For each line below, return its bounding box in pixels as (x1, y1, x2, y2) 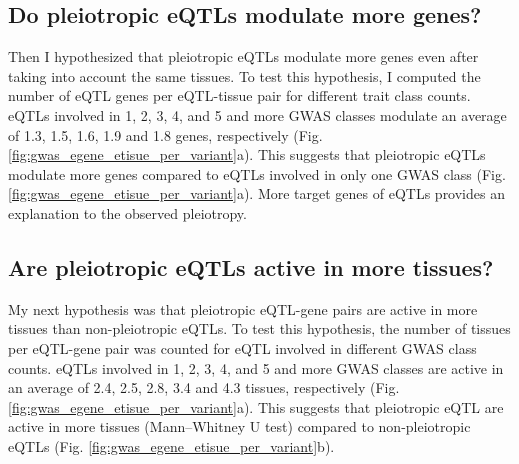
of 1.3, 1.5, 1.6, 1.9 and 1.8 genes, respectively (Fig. (8, 124, 323, 145)
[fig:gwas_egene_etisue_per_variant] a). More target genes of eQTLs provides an (8, 183, 505, 204)
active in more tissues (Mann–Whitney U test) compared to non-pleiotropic (8, 416, 471, 437)
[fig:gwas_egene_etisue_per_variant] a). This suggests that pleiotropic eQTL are (8, 396, 504, 417)
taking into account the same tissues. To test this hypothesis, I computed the (8, 65, 481, 86)
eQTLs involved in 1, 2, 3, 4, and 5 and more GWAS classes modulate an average (8, 104, 507, 125)
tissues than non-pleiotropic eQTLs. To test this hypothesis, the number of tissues (8, 318, 511, 339)
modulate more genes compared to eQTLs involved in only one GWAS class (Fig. (8, 163, 506, 184)
